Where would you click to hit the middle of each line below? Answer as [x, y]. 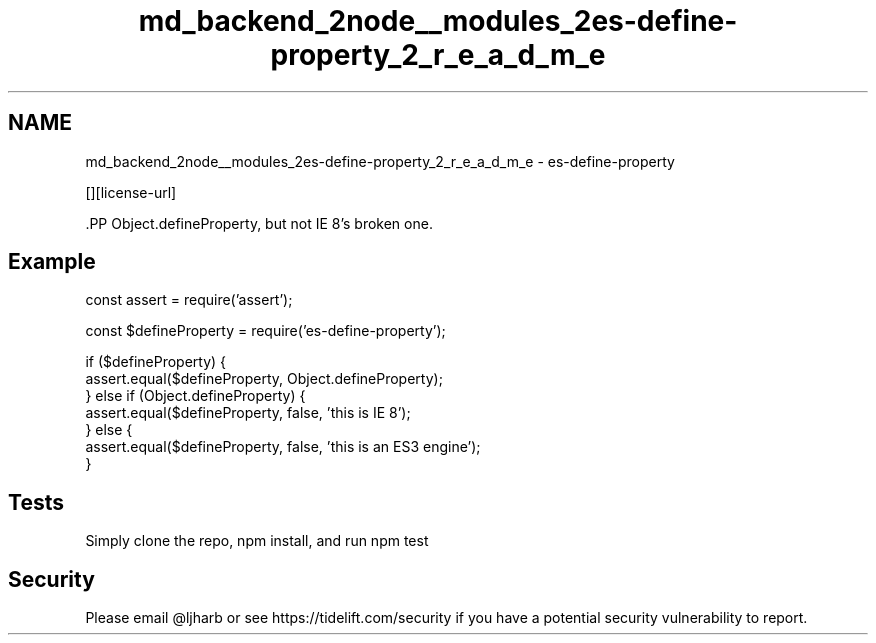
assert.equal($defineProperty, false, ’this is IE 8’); [248, 413]
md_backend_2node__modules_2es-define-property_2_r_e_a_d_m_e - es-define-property [380, 161]
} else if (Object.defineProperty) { [195, 396]
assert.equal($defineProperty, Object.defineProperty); [264, 379]
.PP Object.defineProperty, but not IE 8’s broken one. [259, 223]
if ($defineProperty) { [156, 362]
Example [52, 262]
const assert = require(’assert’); [189, 300]
